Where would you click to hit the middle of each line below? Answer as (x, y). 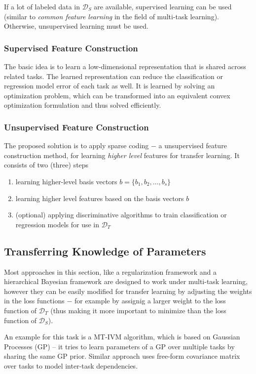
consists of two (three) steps (46, 165)
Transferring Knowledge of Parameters (105, 251)
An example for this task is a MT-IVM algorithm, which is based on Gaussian (122, 337)
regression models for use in (57, 224)
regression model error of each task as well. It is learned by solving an (110, 86)
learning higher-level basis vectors (66, 181)
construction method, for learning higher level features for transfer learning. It (122, 155)
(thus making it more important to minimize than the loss (138, 310)
